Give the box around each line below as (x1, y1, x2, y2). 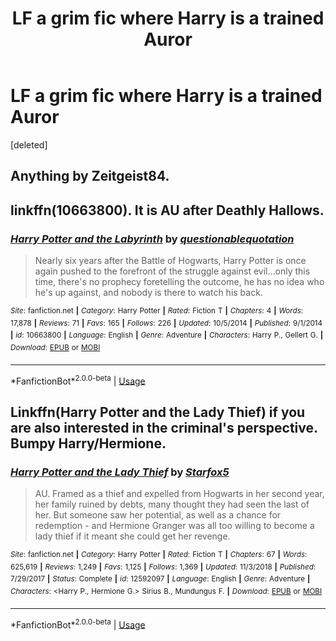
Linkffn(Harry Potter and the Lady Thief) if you (10, 403, 306, 421)
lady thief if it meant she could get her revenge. (34, 530, 231, 542)
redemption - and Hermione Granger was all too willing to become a (34, 519, 315, 531)
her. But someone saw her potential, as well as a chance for (34, 508, 282, 521)
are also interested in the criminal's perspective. (10, 419, 318, 436)
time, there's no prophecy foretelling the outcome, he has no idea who (34, 276, 325, 288)
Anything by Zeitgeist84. (10, 168, 170, 185)
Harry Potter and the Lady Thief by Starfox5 (10, 465, 230, 479)
